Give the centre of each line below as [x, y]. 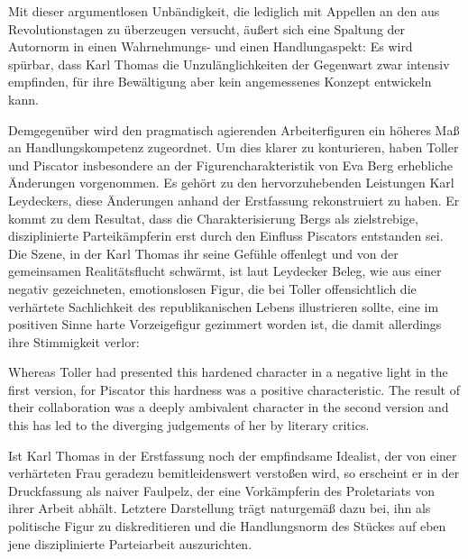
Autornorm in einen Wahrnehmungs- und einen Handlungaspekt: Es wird [211, 46]
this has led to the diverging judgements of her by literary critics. [189, 425]
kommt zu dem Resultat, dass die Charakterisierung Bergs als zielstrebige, [213, 218]
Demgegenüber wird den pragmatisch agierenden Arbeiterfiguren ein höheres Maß [234, 129]
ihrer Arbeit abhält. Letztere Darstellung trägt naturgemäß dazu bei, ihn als [220, 508]
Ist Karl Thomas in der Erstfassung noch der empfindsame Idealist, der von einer [233, 455]
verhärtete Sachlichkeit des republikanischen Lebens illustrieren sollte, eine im [224, 306]
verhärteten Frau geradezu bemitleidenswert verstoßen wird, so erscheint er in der [234, 473]
